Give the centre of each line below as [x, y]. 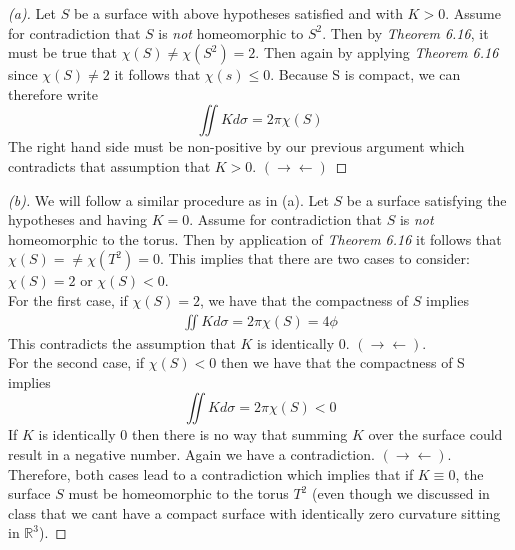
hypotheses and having [78, 219]
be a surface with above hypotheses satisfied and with [238, 13]
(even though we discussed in [400, 493]
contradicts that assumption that [109, 165]
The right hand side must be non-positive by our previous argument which [236, 146]
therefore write [53, 93]
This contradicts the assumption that [122, 342]
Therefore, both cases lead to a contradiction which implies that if [211, 473]
